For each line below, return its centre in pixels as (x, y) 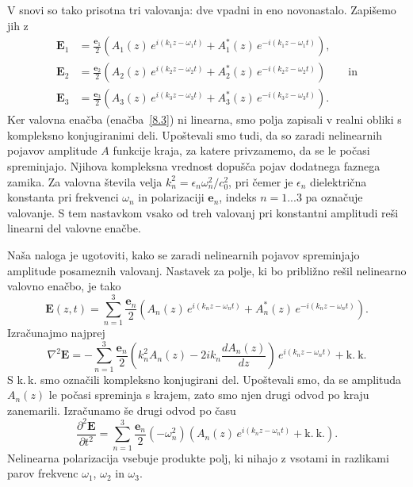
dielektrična (338, 181)
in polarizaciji (171, 197)
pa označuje (334, 197)
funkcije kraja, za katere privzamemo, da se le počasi (241, 150)
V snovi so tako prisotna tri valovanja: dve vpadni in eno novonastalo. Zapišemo (202, 10)
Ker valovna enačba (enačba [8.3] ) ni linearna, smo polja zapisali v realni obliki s (205, 119)
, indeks (238, 197)
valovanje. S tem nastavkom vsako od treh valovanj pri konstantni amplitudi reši (203, 212)
